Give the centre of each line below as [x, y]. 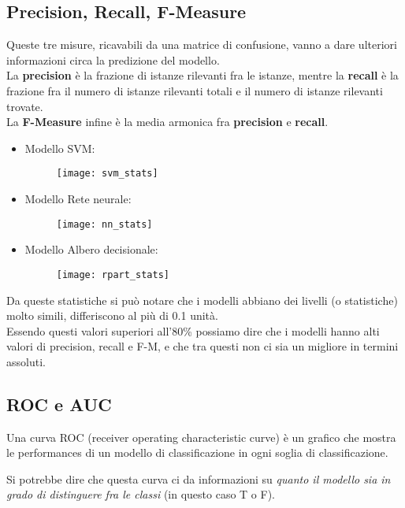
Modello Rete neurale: [78, 199]
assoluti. [26, 361]
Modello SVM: [60, 148]
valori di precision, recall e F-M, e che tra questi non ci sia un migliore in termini [202, 346]
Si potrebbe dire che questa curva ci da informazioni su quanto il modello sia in [199, 478]
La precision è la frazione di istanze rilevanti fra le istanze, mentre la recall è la [202, 75]
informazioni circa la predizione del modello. [113, 59]
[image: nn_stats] [104, 224]
